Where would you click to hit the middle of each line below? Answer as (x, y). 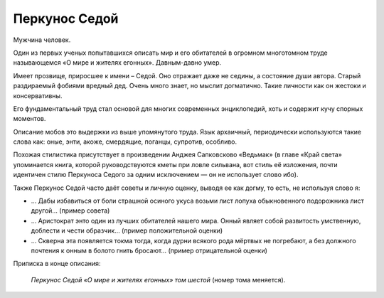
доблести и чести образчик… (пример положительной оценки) (127, 230)
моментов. (30, 119)
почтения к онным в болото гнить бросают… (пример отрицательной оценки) (149, 250)
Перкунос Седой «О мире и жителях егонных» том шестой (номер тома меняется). (158, 280)
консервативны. (38, 95)
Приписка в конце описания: (57, 264)
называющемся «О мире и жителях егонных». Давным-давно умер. (117, 63)
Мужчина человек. (42, 40)
